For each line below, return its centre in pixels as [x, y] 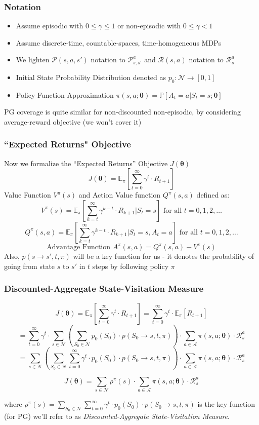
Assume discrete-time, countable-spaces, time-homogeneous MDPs [119, 42]
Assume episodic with [50, 26]
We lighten [33, 60]
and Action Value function [120, 195]
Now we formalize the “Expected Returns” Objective [86, 163]
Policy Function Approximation [65, 94]
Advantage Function [79, 247]
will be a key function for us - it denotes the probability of [164, 256]
